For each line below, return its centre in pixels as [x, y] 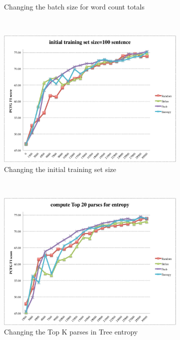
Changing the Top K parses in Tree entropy [71, 332]
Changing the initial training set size [60, 169]
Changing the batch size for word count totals [74, 6]
